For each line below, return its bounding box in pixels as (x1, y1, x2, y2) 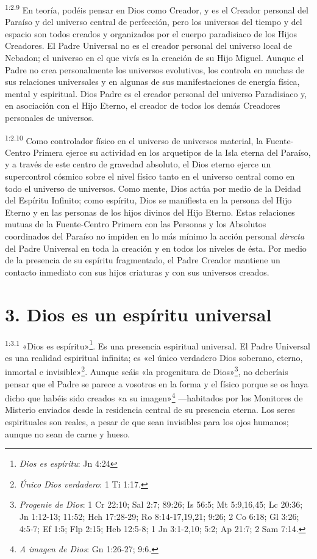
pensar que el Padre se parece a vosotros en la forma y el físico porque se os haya (5, 377, 308, 390)
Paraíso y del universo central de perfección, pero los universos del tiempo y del (5, 15, 302, 28)
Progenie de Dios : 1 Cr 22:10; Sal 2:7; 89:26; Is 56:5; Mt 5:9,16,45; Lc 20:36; (19, 498, 303, 511)
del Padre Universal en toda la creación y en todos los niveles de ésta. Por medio (5, 241, 307, 254)
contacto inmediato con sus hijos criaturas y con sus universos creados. (5, 265, 269, 278)
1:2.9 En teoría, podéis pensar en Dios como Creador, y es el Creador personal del (5, 2, 308, 16)
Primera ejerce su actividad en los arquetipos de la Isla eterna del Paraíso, (33, 145, 311, 158)
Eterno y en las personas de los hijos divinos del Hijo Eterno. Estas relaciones (5, 205, 295, 218)
